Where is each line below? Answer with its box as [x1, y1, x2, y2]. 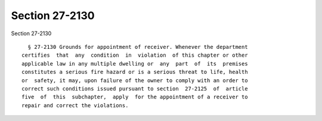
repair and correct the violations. [21, 102, 129, 108]
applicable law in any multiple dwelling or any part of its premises [21, 60, 248, 67]
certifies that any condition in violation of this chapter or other [21, 52, 248, 59]
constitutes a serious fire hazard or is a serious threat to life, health [21, 69, 248, 76]
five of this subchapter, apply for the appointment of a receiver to [21, 94, 248, 101]
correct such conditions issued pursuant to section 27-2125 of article [21, 85, 248, 92]
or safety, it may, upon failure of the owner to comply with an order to [21, 77, 248, 83]
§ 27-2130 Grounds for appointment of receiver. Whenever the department [27, 44, 248, 50]
